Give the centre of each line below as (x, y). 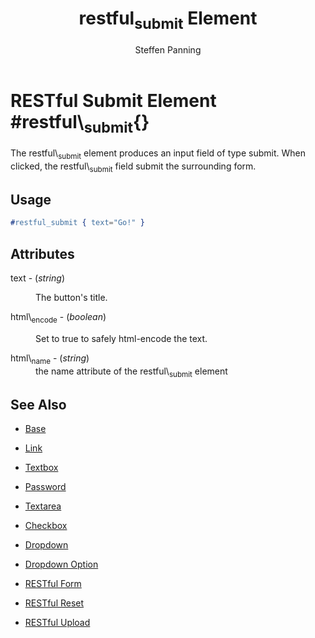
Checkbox (46, 526)
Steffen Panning (168, 49)
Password (45, 487)
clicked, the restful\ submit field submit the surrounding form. (133, 167)
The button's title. (71, 297)
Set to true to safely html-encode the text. (121, 338)
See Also (38, 404)
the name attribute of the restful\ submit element (131, 372)
